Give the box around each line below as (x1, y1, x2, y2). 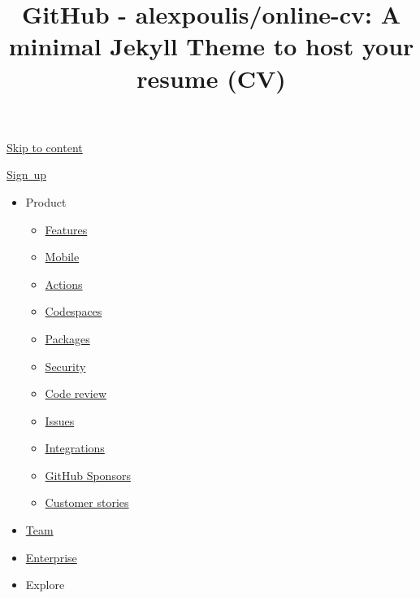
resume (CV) (136, 61, 286, 94)
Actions (45, 275, 83, 292)
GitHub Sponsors (45, 466, 131, 483)
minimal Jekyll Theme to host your (8, 29, 414, 63)
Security (45, 357, 86, 374)
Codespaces (45, 303, 102, 320)
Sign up (6, 166, 47, 183)
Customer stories (45, 494, 129, 511)
